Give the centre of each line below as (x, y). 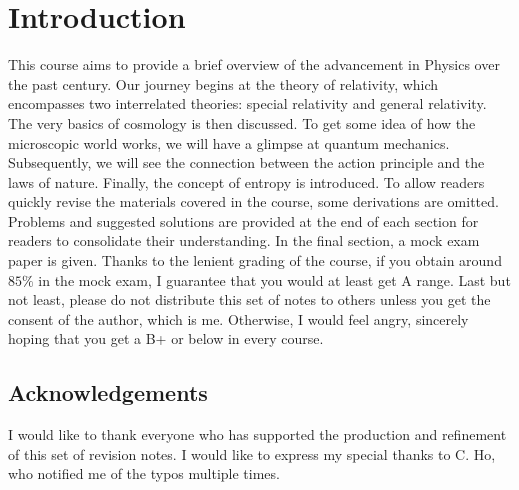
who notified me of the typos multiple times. (144, 473)
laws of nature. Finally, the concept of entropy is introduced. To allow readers (246, 181)
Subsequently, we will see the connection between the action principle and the (246, 162)
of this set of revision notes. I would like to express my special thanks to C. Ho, (252, 453)
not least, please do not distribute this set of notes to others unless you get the (249, 299)
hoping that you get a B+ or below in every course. (166, 338)
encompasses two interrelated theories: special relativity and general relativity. (247, 103)
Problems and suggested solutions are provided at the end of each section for (243, 220)
